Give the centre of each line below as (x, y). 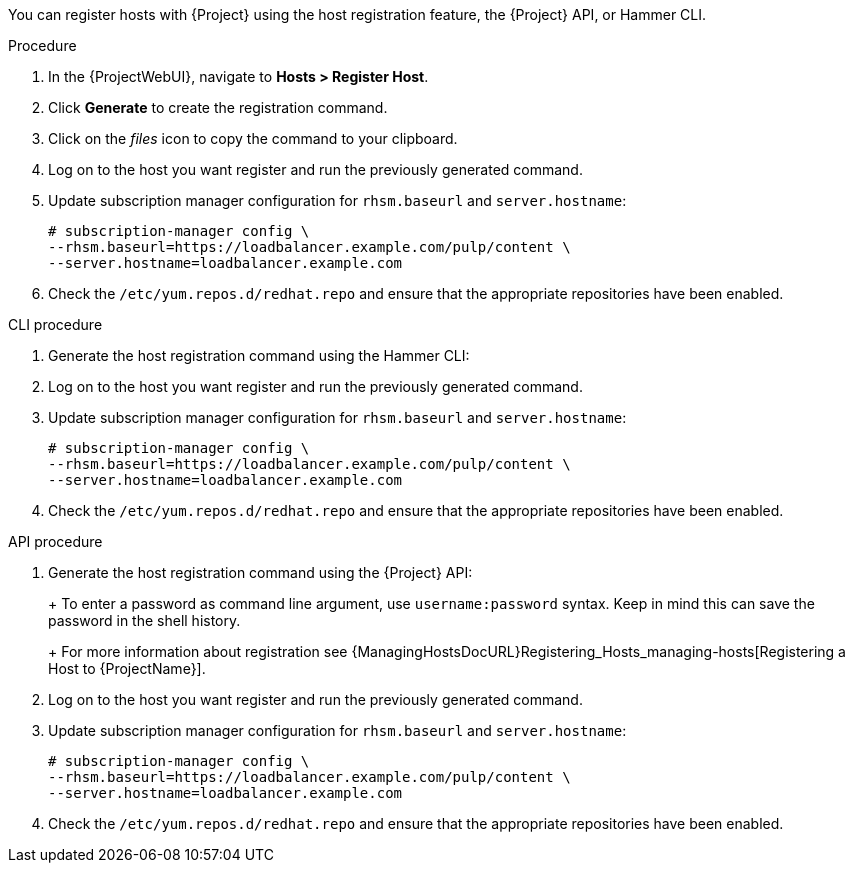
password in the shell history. (144, 620)
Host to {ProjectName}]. (127, 668)
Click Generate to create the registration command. (218, 107)
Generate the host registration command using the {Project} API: (260, 572)
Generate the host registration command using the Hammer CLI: (259, 355)
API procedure (55, 541)
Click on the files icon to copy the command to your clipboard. (253, 138)
